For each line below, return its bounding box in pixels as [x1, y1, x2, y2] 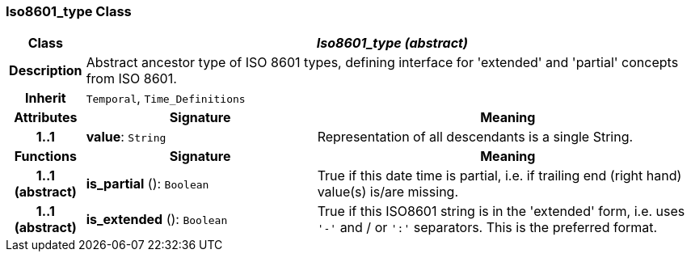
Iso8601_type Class [6, 3, 132, 19]
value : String [86, 129, 166, 146]
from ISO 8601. [86, 70, 177, 87]
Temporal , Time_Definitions [86, 90, 246, 107]
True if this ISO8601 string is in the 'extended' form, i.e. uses [317, 203, 685, 220]
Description [9, 62, 82, 79]
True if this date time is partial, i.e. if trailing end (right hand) [317, 167, 682, 184]
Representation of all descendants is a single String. [317, 129, 634, 146]
